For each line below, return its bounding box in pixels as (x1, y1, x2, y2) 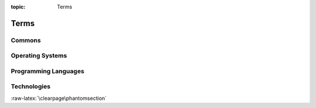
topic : (11, 3, 26, 10)
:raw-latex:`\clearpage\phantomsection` (11, 95, 107, 102)
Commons (11, 36, 41, 44)
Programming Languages (11, 67, 85, 75)
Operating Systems (11, 52, 67, 60)
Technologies (11, 82, 51, 91)
